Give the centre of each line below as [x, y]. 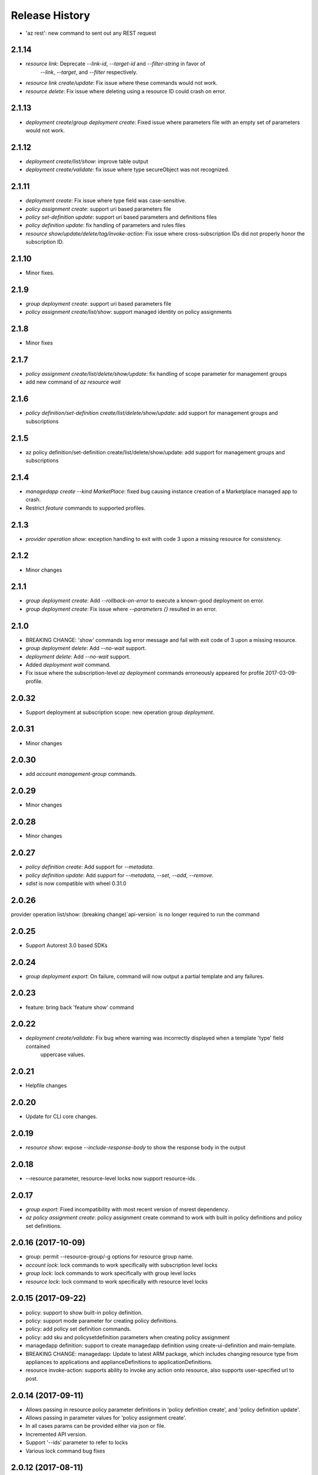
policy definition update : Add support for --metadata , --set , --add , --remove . [120, 875]
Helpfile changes [46, 1086]
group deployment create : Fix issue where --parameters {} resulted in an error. [121, 609]
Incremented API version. [56, 1434]
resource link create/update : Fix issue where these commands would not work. [122, 83]
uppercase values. [63, 1055]
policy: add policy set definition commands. [79, 1329]
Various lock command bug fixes [65, 1451]
